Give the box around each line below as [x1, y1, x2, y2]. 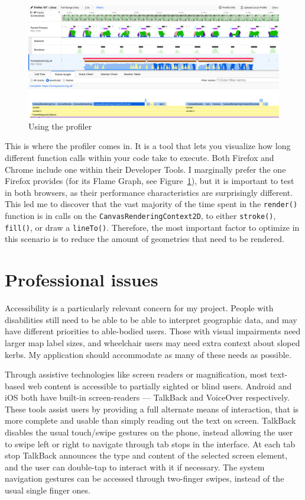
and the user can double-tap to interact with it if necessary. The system [5, 460, 265, 473]
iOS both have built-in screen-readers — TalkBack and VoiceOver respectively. [5, 391, 290, 404]
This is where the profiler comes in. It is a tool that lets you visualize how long [5, 140, 291, 152]
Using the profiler [28, 120, 92, 132]
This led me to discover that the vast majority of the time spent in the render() [5, 198, 298, 210]
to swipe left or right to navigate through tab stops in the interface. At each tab [5, 437, 296, 450]
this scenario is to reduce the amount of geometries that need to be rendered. [5, 233, 284, 245]
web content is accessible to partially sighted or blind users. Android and [27, 379, 292, 392]
